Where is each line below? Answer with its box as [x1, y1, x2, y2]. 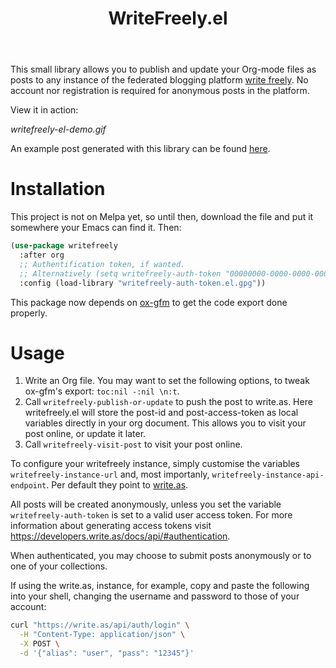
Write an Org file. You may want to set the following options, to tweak [24, 375, 310, 387]
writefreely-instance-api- [211, 470, 325, 481]
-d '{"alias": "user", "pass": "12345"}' [19, 648, 195, 659]
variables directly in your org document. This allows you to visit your [24, 417, 307, 429]
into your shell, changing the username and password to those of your [10, 590, 300, 602]
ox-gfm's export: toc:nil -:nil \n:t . [24, 385, 180, 397]
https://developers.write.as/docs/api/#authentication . [10, 530, 231, 542]
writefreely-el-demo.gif [10, 123, 107, 136]
